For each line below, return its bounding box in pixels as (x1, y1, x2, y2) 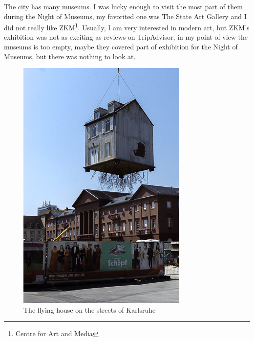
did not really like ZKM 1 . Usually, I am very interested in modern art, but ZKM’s (4, 21, 250, 32)
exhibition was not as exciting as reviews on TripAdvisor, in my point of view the (4, 32, 248, 42)
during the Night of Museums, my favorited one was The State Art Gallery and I (4, 11, 247, 21)
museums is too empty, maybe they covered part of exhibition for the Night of (4, 42, 238, 52)
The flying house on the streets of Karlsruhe (23, 304, 156, 315)
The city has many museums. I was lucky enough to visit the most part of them (4, 1, 243, 11)
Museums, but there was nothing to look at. (4, 51, 136, 61)
